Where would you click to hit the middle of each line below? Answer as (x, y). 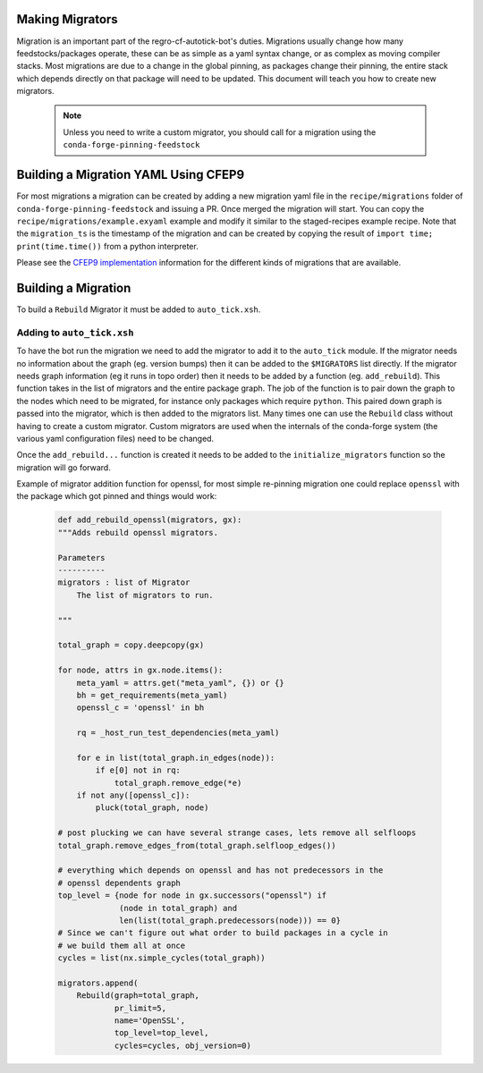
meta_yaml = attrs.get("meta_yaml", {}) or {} (181, 683)
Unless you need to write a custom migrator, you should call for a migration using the (220, 132)
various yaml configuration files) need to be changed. (115, 438)
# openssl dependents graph (119, 883)
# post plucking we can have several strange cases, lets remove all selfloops (237, 833)
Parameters (81, 558)
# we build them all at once (122, 945)
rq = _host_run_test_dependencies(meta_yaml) (178, 733)
